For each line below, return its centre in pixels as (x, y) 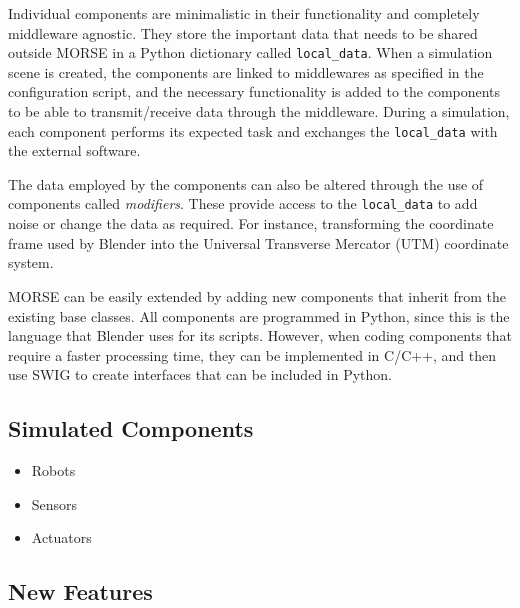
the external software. (74, 150)
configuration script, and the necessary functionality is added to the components (254, 91)
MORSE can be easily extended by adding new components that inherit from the (257, 295)
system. (31, 262)
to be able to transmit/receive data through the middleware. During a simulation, (259, 111)
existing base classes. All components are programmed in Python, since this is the (259, 315)
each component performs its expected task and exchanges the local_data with (253, 130)
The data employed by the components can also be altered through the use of (246, 183)
